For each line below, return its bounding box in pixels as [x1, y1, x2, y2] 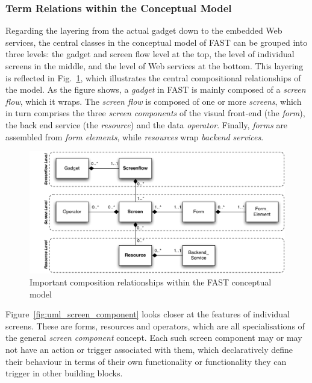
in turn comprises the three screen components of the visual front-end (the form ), [5, 107, 305, 119]
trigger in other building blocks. [5, 367, 123, 379]
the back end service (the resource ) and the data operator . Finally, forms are [5, 118, 288, 131]
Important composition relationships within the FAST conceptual [30, 276, 272, 288]
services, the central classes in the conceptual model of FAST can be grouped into [5, 36, 308, 48]
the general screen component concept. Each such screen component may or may [5, 331, 302, 344]
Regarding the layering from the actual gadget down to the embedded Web [5, 24, 282, 37]
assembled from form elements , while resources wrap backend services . [5, 130, 264, 143]
